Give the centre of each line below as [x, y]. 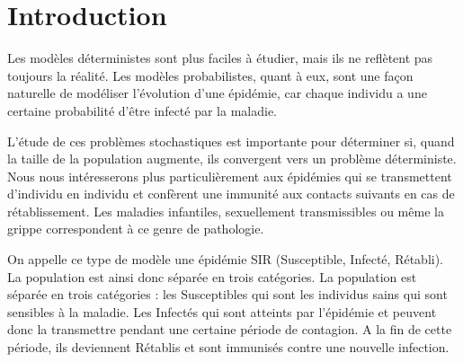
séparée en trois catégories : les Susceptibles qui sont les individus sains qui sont [227, 294]
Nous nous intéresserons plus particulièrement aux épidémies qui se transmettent [230, 176]
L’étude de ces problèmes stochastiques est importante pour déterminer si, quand [231, 141]
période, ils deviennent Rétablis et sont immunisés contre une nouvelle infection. [228, 347]
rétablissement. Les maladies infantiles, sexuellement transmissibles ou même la [226, 211]
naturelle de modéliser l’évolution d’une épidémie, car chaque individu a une [217, 93]
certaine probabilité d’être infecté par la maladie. [142, 110]
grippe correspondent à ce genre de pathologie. [136, 229]
